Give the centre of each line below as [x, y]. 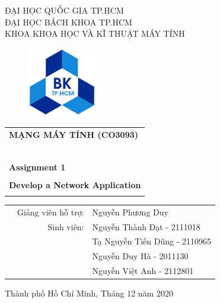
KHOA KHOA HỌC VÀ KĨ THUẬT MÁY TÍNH [95, 33]
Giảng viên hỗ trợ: [51, 212]
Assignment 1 [37, 167]
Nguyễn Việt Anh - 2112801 [143, 271]
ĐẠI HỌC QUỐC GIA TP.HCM [64, 10]
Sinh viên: [66, 226]
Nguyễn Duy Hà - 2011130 [140, 256]
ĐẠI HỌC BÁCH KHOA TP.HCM [68, 22]
